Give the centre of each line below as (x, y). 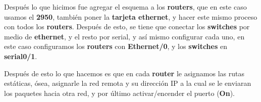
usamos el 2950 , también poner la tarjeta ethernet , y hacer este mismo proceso (131, 16)
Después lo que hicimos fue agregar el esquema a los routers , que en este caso (125, 7)
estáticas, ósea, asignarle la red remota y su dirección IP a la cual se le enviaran (128, 83)
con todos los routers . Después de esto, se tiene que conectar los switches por (127, 27)
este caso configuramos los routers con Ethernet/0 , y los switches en (116, 46)
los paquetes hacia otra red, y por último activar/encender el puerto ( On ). (119, 93)
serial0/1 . (21, 56)
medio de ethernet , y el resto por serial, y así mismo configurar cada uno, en (124, 36)
